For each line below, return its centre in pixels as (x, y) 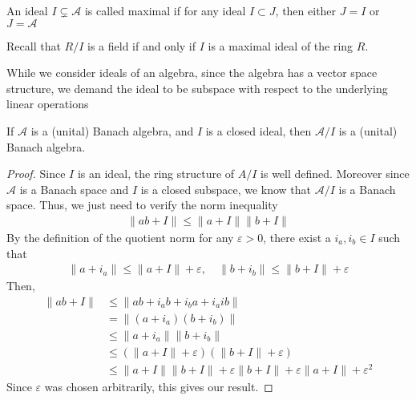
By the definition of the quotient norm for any (120, 237)
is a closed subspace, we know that (226, 189)
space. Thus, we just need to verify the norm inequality (142, 205)
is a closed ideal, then (258, 130)
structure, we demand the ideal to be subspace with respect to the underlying (197, 88)
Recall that (34, 45)
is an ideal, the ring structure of (156, 174)
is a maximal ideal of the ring (281, 45)
